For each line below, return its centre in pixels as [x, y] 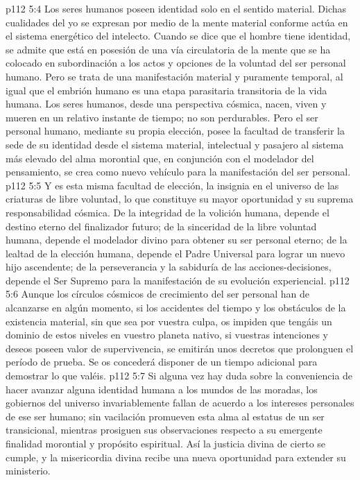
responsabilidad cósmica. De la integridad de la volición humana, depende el [168, 212]
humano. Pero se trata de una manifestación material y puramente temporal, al [174, 76]
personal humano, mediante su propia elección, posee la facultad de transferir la [175, 131]
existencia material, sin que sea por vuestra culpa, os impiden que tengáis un [169, 321]
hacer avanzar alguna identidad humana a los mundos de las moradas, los [162, 389]
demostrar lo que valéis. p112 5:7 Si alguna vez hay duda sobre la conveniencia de [179, 376]
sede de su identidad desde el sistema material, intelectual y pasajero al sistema [175, 144]
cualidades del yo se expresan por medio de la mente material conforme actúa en [177, 22]
